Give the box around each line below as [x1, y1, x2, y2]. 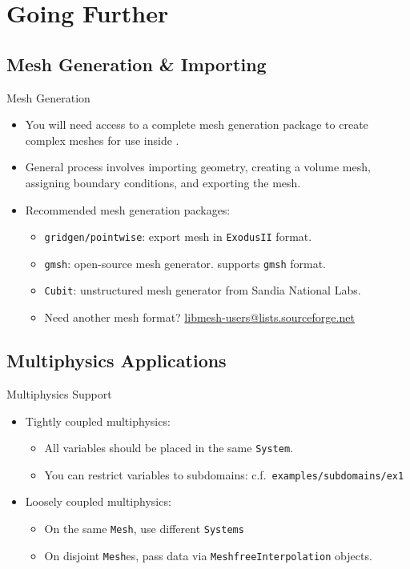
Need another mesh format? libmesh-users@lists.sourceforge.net [44, 309, 355, 326]
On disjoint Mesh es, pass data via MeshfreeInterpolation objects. [44, 547, 372, 563]
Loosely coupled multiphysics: [25, 493, 171, 510]
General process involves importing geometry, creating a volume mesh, [25, 158, 371, 175]
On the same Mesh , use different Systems [44, 520, 244, 536]
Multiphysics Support [6, 385, 112, 402]
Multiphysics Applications [6, 348, 227, 373]
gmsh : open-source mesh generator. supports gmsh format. [44, 254, 326, 271]
